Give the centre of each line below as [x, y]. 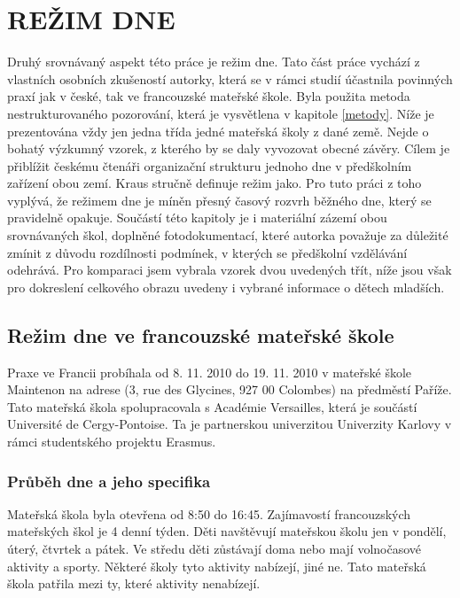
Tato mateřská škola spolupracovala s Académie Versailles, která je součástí [212, 406]
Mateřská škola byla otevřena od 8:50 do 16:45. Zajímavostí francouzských [209, 513]
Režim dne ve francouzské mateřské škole [201, 334]
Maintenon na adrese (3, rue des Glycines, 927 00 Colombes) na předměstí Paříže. [230, 389]
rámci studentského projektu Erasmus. [112, 442]
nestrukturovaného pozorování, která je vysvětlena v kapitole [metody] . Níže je [221, 113]
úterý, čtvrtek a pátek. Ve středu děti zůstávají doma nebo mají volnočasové [214, 549]
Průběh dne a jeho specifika [109, 481]
